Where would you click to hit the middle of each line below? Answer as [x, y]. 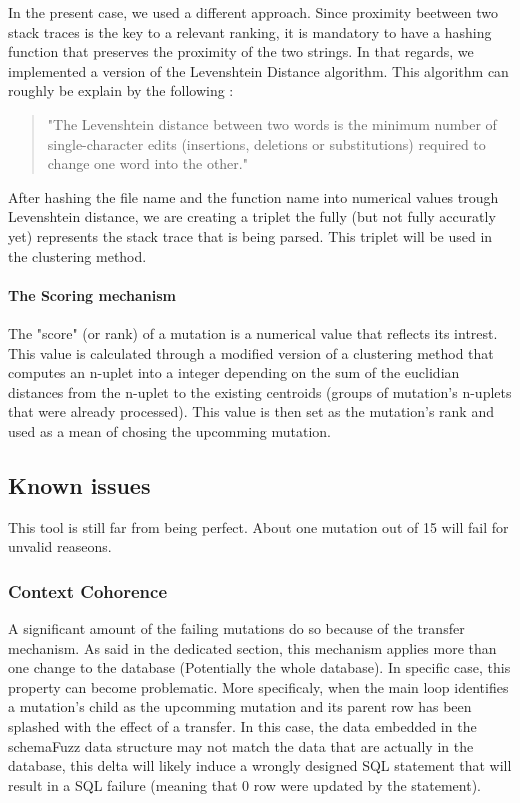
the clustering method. [77, 255]
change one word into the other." [147, 163]
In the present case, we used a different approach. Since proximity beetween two [253, 12]
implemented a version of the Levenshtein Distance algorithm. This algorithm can [258, 70]
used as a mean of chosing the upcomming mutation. [169, 430]
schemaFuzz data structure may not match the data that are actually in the [241, 745]
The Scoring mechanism [92, 294]
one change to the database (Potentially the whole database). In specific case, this [259, 667]
